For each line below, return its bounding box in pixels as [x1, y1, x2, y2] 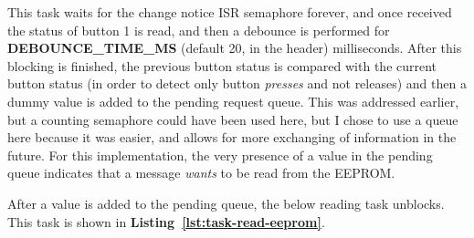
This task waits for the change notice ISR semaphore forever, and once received [7, 3, 452, 21]
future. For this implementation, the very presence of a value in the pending [7, 145, 433, 164]
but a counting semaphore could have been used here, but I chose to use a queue [7, 109, 458, 129]
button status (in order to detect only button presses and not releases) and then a [7, 74, 467, 93]
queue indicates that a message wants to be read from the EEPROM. [7, 163, 395, 182]
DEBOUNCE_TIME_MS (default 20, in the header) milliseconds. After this [7, 38, 462, 57]
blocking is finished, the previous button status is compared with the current [7, 56, 437, 75]
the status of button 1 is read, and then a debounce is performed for [7, 20, 390, 39]
